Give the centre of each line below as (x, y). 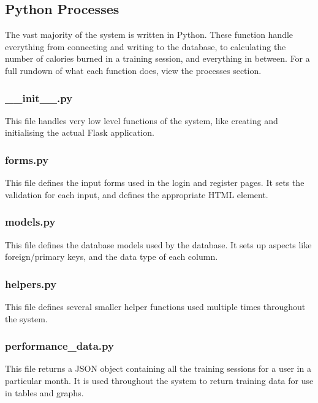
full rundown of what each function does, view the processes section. (133, 70)
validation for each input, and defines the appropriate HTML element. (137, 194)
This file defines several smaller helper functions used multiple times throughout (155, 307)
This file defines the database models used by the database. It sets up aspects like (158, 244)
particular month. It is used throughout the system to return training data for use (159, 381)
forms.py (27, 159)
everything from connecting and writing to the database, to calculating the (146, 46)
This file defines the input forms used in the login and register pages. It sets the (155, 183)
